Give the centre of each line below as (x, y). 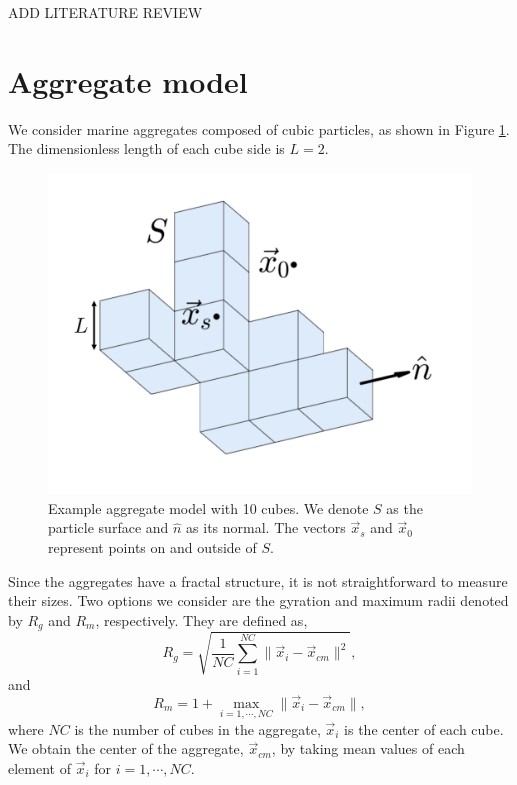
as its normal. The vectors (266, 527)
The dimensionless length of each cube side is (146, 148)
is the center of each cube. (424, 728)
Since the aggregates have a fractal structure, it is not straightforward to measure (258, 580)
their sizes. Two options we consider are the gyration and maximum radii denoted (258, 600)
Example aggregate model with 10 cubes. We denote (208, 507)
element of (39, 768)
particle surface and (108, 527)
